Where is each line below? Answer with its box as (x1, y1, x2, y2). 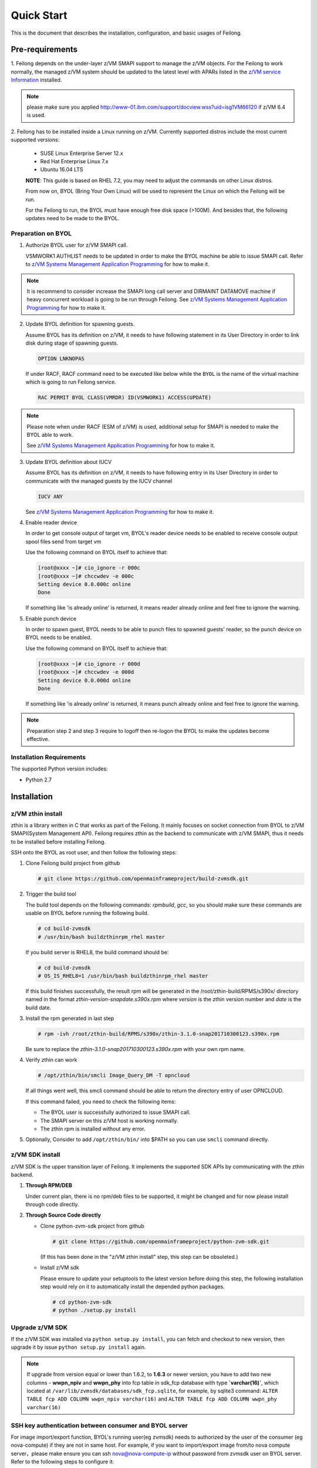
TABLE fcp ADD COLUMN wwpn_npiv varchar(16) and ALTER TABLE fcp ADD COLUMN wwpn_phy (26, 1395, 277, 1403)
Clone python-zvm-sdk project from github (40, 1222, 145, 1230)
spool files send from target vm (25, 538, 102, 545)
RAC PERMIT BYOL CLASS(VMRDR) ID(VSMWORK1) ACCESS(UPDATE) (38, 394, 211, 401)
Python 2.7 (25, 776, 52, 783)
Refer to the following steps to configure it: (11, 1458, 114, 1465)
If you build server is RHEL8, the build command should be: (25, 948, 169, 955)
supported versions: (11, 136, 60, 143)
